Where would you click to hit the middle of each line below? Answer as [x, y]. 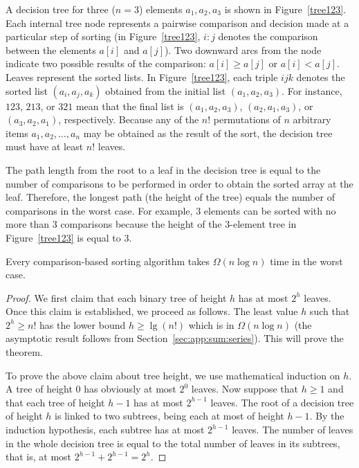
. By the [327, 416]
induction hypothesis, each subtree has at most [105, 430]
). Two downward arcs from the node [243, 49]
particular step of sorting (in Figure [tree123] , [103, 36]
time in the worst [306, 261]
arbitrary [312, 119]
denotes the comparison [268, 36]
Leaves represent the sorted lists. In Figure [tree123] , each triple [142, 76]
